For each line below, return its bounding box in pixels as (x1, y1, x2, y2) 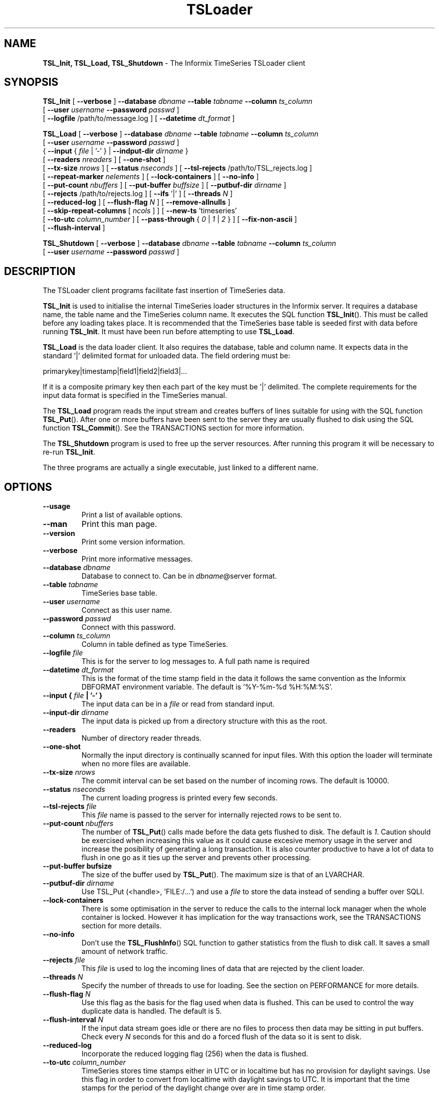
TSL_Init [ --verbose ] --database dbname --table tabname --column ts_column (43, 97, 313, 106)
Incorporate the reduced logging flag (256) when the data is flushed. (81, 1049, 308, 1058)
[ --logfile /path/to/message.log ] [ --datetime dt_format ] (43, 114, 235, 123)
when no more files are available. (81, 759, 190, 768)
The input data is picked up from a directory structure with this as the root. (81, 717, 327, 726)
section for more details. (81, 921, 162, 930)
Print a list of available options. (81, 510, 183, 519)
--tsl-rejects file (43, 802, 97, 811)
